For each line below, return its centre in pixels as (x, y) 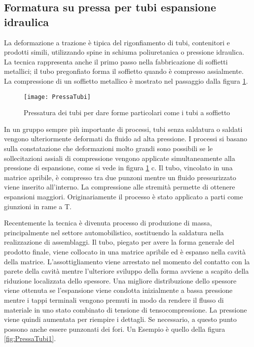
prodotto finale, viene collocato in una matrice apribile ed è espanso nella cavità (125, 251)
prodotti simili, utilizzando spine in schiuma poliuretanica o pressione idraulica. (124, 52)
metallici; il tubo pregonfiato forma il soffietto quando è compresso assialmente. (124, 71)
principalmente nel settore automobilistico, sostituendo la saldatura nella (114, 232)
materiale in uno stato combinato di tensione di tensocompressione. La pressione (126, 309)
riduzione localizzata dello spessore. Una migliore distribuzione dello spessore (120, 280)
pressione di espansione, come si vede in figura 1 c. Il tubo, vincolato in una (118, 168)
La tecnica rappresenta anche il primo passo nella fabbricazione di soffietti (116, 61)
